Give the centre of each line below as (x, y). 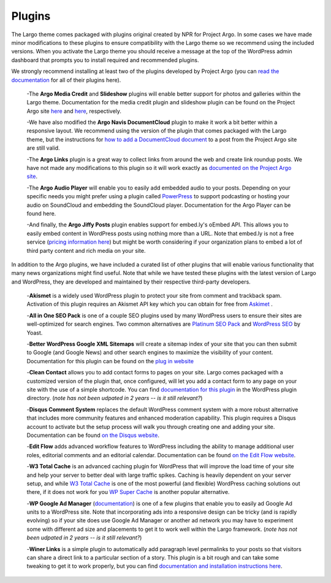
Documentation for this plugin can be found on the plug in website (110, 361)
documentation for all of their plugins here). (66, 80)
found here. (41, 213)
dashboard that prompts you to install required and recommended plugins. (105, 60)
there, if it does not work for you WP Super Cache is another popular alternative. (128, 492)
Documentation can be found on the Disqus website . (93, 435)
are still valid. (44, 148)
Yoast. (35, 333)
